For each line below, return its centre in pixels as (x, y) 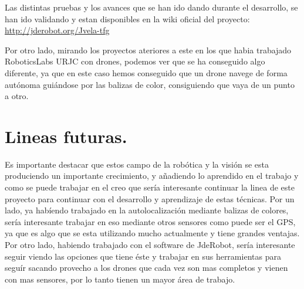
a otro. (17, 96)
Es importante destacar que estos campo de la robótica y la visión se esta (137, 164)
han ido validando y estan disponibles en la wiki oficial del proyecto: (127, 18)
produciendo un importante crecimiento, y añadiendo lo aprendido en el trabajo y (152, 176)
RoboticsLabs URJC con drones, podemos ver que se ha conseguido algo (135, 61)
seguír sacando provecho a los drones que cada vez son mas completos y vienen (146, 268)
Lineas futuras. (66, 136)
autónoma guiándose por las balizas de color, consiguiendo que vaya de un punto (150, 84)
